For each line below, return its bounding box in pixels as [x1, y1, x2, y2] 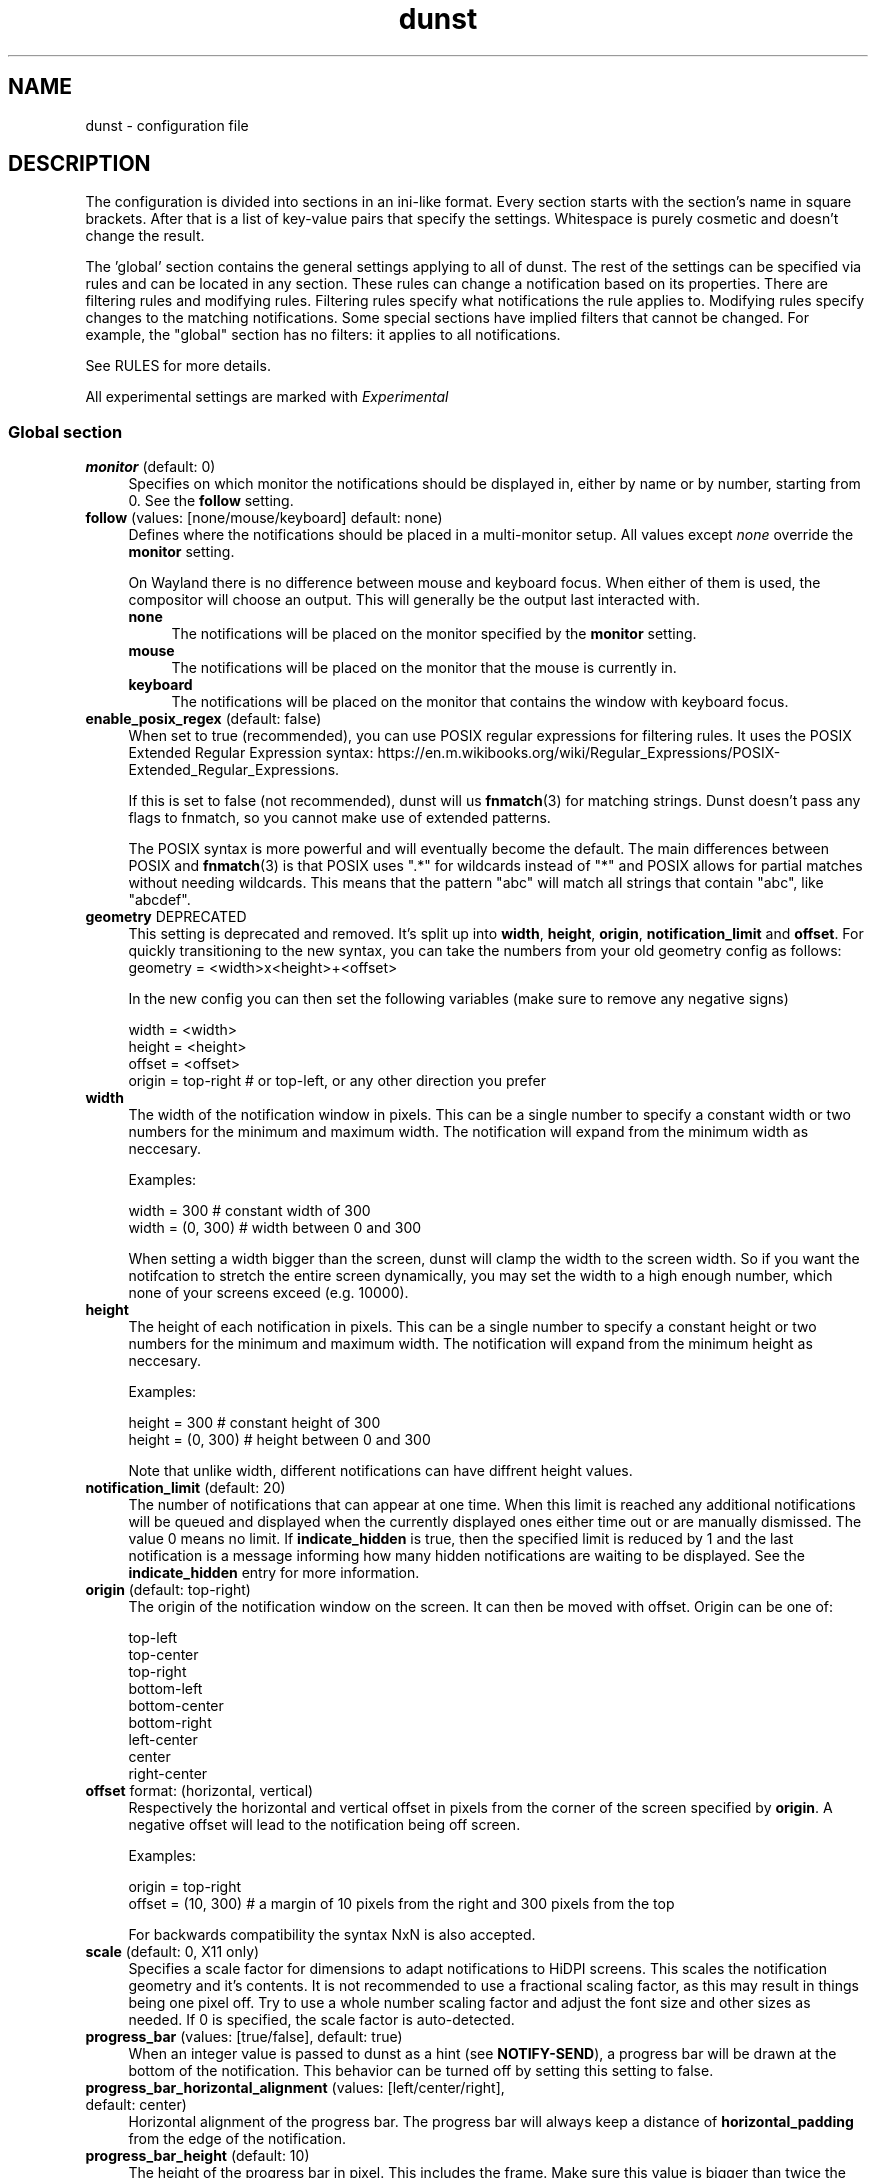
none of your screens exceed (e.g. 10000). [128, 1284, 409, 1302]
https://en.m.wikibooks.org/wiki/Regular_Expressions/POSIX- [377, 744, 781, 762]
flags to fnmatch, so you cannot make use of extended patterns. [128, 809, 551, 827]
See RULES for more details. [85, 357, 271, 375]
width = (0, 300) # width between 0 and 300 [128, 1219, 422, 1237]
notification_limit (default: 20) [85, 1479, 286, 1497]
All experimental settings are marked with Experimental [85, 388, 449, 406]
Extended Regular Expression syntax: [128, 744, 374, 762]
